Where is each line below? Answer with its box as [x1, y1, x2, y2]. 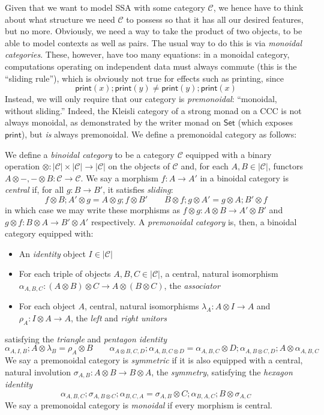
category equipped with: [5, 227, 94, 240]
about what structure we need [5, 13, 115, 25]
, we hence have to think [213, 1, 304, 13]
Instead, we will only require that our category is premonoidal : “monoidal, [5, 92, 277, 105]
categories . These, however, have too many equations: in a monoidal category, [5, 48, 290, 61]
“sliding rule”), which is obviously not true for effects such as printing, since [5, 71, 284, 84]
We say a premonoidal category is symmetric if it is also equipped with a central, [5, 354, 303, 366]
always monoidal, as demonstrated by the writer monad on [5, 116, 221, 129]
